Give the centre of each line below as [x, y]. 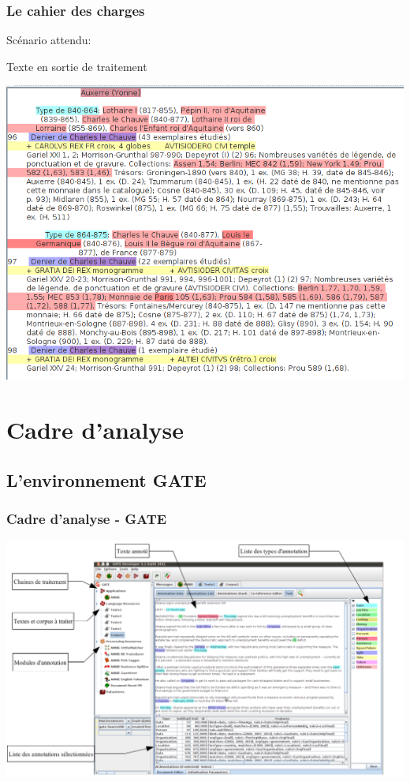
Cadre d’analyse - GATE [87, 518]
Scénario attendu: [49, 40]
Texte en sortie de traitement [77, 66]
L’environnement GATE [106, 479]
